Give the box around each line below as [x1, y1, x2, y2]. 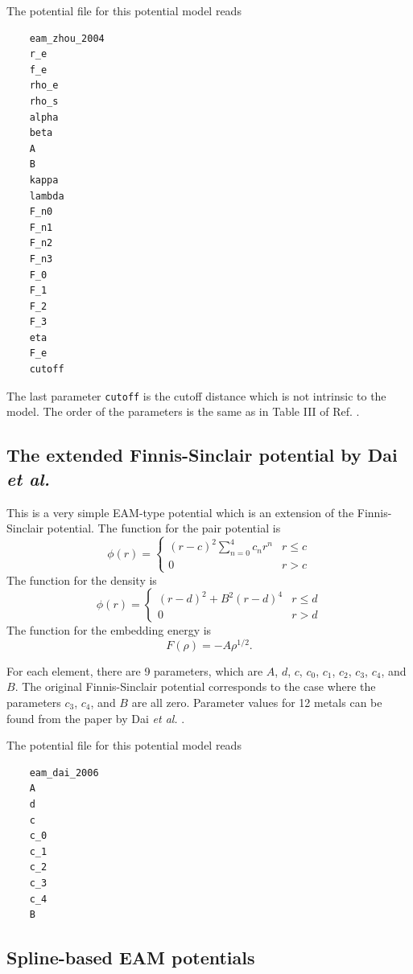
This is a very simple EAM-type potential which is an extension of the [6, 503, 354, 520]
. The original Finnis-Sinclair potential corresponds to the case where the [14, 678, 376, 695]
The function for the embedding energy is [6, 622, 212, 639]
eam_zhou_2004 [29, 32, 105, 44]
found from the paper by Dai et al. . [6, 709, 185, 726]
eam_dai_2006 [29, 766, 99, 779]
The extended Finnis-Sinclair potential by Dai [6, 442, 398, 467]
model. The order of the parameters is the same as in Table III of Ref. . [6, 403, 360, 420]
